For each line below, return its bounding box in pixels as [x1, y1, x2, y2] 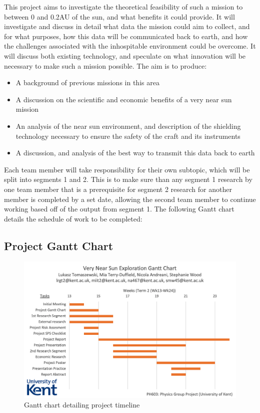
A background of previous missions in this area [15, 77, 159, 88]
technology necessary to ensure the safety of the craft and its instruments [15, 130, 240, 141]
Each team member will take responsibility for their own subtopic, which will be [4, 164, 250, 174]
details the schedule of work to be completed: [4, 213, 142, 224]
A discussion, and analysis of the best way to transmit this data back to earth [15, 147, 255, 158]
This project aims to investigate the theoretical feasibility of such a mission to [4, 2, 243, 12]
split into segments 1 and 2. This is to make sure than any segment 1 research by [4, 174, 252, 184]
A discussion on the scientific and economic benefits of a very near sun [15, 94, 232, 104]
